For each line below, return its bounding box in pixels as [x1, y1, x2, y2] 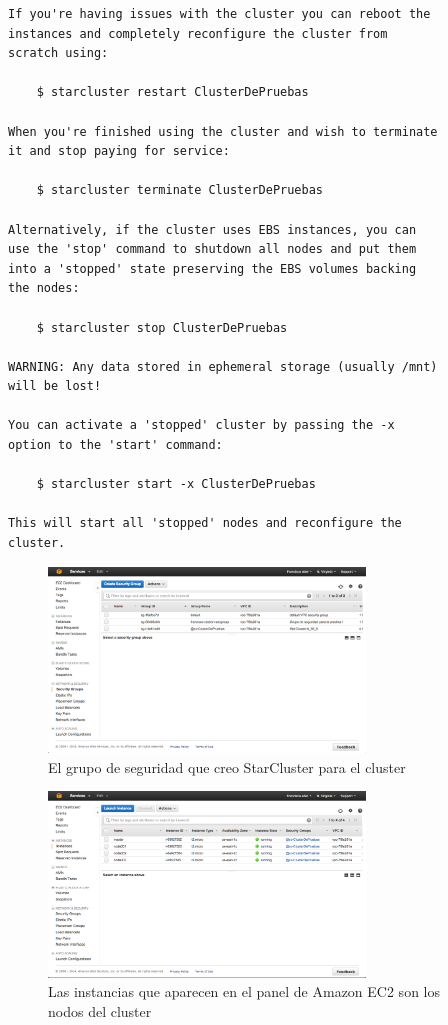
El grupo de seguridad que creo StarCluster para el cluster [48, 756, 406, 777]
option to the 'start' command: [8, 438, 223, 453]
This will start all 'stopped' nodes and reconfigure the [8, 516, 402, 531]
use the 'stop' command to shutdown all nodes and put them [8, 242, 417, 257]
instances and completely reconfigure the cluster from [8, 26, 388, 41]
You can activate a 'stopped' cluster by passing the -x [8, 418, 395, 433]
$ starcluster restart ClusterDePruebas [36, 85, 309, 100]
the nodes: [8, 281, 80, 296]
